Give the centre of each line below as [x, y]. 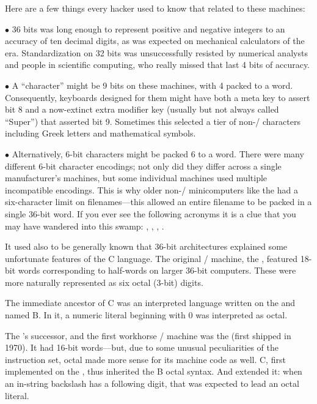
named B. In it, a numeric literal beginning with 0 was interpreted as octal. [146, 315]
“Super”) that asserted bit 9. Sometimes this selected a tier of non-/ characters [153, 121]
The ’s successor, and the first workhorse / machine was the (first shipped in [148, 335]
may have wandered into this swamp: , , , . [85, 226]
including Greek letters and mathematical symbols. [100, 133]
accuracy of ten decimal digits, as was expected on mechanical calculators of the [155, 41]
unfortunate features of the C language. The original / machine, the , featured [151, 258]
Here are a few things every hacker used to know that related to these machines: [155, 8]
